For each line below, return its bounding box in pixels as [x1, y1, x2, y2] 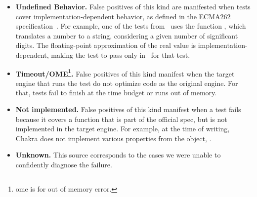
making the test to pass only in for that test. [51, 49, 190, 60]
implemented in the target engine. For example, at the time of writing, [15, 123, 230, 134]
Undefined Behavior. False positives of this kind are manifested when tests [15, 1, 251, 11]
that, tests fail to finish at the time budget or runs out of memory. [15, 87, 217, 98]
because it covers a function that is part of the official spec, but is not [15, 114, 227, 124]
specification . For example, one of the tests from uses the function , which [15, 21, 246, 31]
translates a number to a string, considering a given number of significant [15, 30, 238, 40]
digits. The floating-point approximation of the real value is [15, 40, 196, 50]
